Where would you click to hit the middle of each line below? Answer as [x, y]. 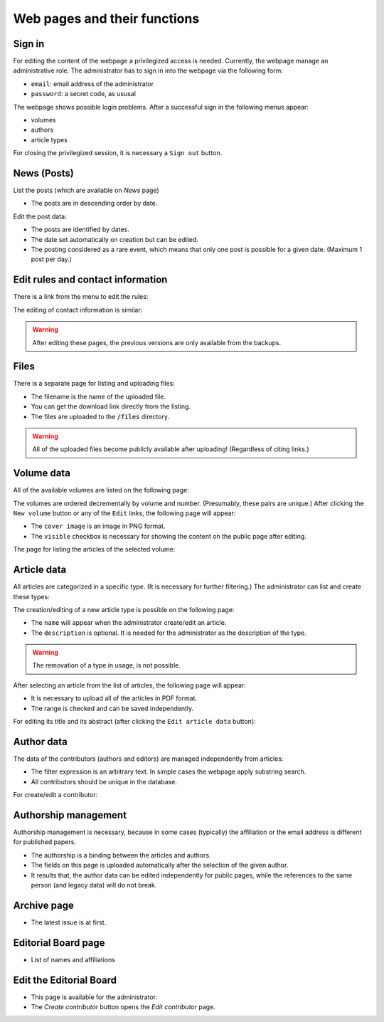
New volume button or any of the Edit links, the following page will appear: [124, 513]
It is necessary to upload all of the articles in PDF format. [114, 698]
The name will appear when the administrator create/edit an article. [129, 623]
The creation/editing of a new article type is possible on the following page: [124, 609]
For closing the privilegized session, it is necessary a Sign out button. [118, 153]
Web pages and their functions [106, 19]
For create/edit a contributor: [55, 795]
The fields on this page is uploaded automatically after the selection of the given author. [160, 865]
